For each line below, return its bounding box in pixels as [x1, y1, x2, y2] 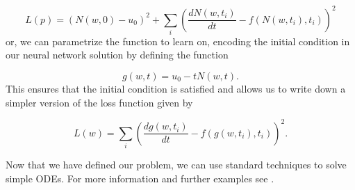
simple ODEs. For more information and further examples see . [6, 171, 274, 185]
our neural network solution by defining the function [6, 47, 229, 62]
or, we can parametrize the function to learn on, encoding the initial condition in [6, 33, 350, 48]
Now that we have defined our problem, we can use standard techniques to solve [6, 157, 347, 172]
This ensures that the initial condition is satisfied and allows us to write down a [6, 81, 346, 96]
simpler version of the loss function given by [6, 95, 193, 109]
